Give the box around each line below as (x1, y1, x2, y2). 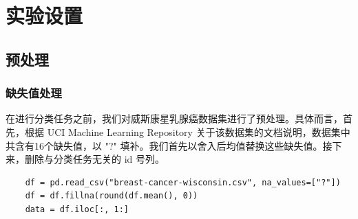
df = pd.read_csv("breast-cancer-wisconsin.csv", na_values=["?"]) (25, 177, 341, 187)
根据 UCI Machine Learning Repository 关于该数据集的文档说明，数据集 (24, 124, 341, 139)
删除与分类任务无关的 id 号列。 (24, 152, 165, 166)
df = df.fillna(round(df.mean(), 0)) (25, 191, 198, 201)
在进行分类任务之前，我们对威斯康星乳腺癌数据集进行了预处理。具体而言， (6, 111, 343, 126)
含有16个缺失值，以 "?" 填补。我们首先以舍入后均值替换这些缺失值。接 (14, 138, 333, 152)
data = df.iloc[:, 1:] (25, 204, 129, 214)
